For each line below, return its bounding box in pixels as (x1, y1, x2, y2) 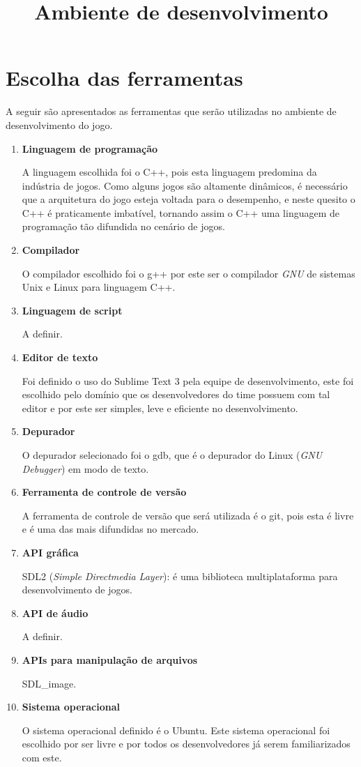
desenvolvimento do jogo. (6, 117, 113, 132)
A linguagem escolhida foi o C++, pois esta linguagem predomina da (22, 165, 317, 179)
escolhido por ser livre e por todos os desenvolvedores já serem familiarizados (22, 736, 351, 751)
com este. (22, 750, 62, 764)
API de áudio (22, 605, 89, 620)
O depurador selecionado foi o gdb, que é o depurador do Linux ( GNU (22, 448, 323, 462)
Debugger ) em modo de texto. (22, 461, 149, 476)
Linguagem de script (22, 303, 123, 317)
